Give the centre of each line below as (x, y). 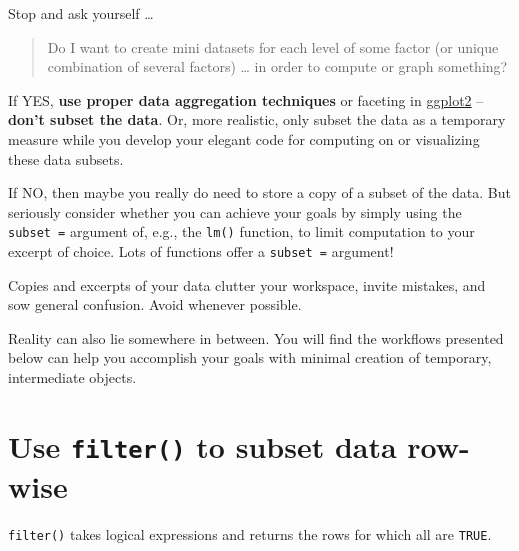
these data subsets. (66, 158)
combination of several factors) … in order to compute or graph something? (277, 66)
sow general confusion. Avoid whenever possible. (155, 304)
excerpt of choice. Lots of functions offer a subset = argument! (201, 251)
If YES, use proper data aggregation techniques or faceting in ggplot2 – (246, 99)
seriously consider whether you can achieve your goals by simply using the (235, 211)
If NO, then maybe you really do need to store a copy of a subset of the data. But (259, 192)
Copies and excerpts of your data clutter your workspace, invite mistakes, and (247, 284)
